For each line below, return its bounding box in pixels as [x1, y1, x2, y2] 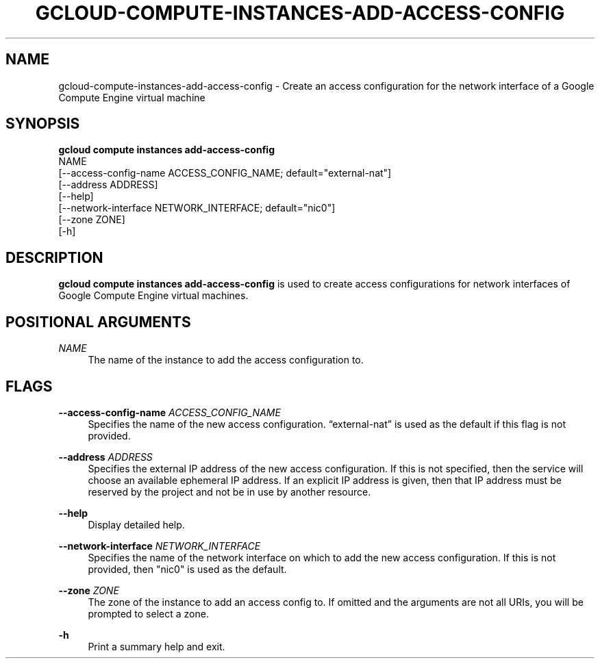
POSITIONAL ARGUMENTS [5, 313, 191, 331]
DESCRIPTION [5, 248, 103, 266]
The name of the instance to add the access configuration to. [88, 354, 364, 366]
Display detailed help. [88, 518, 185, 531]
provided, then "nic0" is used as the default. [88, 563, 287, 575]
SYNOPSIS [5, 115, 80, 133]
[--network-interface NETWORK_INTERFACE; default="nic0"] [58, 202, 336, 214]
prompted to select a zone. [88, 607, 209, 620]
